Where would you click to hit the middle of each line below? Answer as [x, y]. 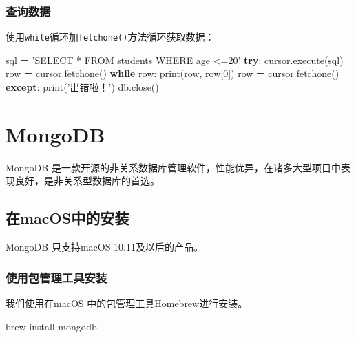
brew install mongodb [51, 326]
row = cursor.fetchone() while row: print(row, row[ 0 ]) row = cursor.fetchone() [172, 73]
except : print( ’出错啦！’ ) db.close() [82, 87]
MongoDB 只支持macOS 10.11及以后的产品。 [104, 247]
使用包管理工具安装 [56, 277]
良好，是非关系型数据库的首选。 [87, 181]
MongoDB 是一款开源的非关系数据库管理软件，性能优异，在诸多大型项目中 [173, 167]
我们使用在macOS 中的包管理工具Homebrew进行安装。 [127, 303]
